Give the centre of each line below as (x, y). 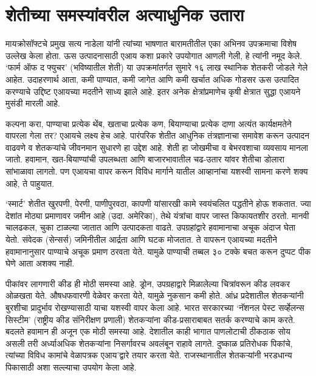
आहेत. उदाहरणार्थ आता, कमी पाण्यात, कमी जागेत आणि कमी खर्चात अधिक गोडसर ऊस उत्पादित (152, 79)
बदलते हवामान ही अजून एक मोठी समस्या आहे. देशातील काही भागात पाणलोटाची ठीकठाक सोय (148, 331)
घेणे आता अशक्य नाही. (40, 263)
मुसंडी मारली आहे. (33, 103)
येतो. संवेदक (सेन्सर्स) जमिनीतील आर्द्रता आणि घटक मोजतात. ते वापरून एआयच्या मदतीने (141, 239)
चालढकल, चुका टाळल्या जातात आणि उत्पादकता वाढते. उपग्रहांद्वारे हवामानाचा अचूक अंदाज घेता (151, 227)
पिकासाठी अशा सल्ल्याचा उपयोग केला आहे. (71, 367)
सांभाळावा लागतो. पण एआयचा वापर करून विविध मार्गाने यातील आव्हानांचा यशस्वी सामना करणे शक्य (157, 171)
